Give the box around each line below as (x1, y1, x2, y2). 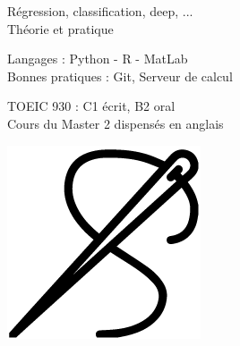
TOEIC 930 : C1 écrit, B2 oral (7, 97, 176, 115)
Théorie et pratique (7, 19, 114, 38)
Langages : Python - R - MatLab (7, 49, 188, 68)
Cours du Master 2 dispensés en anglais (7, 114, 224, 132)
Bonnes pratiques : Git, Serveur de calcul (7, 66, 233, 85)
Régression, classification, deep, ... (7, 2, 193, 20)
